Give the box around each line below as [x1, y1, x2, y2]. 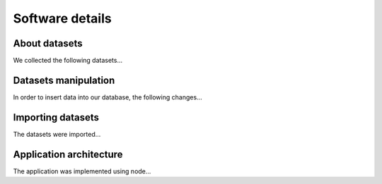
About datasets [13, 37, 83, 49]
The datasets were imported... [13, 130, 101, 138]
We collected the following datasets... [13, 56, 123, 65]
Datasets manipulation [13, 74, 115, 86]
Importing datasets [13, 111, 99, 123]
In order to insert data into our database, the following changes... [13, 92, 202, 102]
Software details [13, 11, 112, 26]
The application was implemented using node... [13, 166, 151, 176]
